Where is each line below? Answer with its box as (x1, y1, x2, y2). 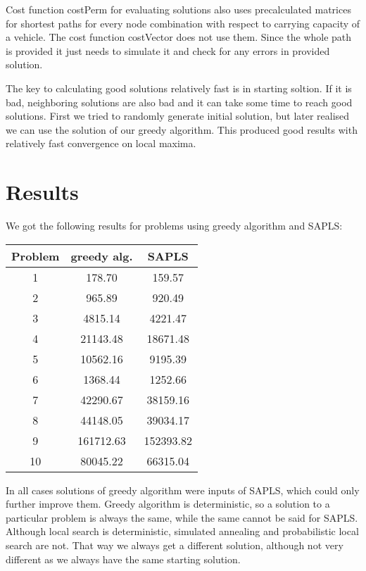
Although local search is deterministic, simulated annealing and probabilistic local (6, 524, 359, 539)
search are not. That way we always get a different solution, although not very (6, 538, 343, 553)
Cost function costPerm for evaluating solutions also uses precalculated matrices (6, 2, 351, 16)
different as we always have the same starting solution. (6, 551, 241, 566)
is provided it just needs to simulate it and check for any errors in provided (6, 43, 330, 58)
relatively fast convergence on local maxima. (6, 136, 196, 151)
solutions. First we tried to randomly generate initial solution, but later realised (6, 108, 350, 123)
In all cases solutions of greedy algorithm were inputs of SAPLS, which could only (6, 482, 360, 497)
